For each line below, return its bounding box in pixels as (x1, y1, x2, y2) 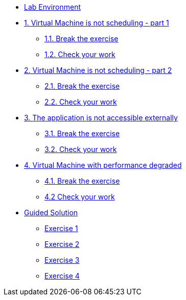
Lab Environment (24, 3, 81, 11)
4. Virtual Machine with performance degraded (24, 161, 182, 169)
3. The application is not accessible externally (24, 113, 178, 122)
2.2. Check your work (44, 97, 117, 106)
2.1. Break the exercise (44, 82, 120, 90)
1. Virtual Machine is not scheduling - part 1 (24, 18, 169, 27)
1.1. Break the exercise (44, 34, 119, 43)
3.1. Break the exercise (44, 129, 120, 138)
